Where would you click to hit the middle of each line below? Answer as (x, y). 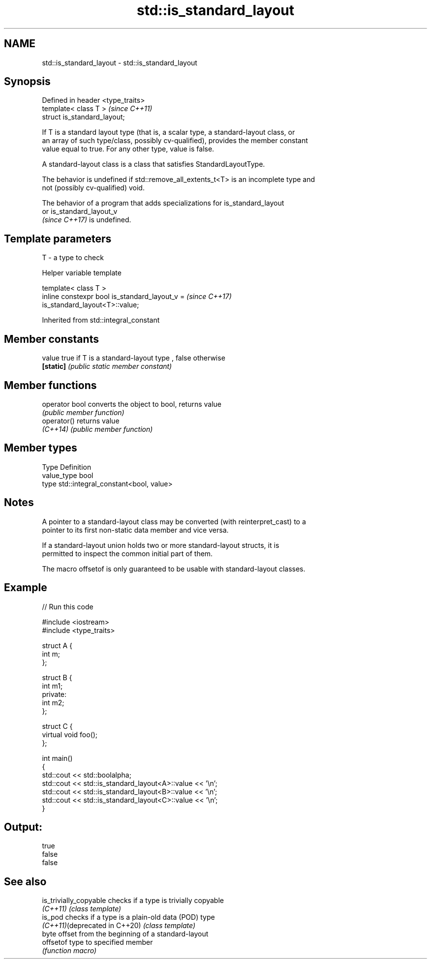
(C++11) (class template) (82, 909)
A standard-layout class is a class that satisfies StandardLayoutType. (154, 164)
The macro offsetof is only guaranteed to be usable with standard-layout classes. (174, 569)
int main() (57, 758)
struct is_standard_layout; (83, 117)
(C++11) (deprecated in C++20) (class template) (119, 926)
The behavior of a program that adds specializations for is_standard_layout (163, 203)
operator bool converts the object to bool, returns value (132, 404)
